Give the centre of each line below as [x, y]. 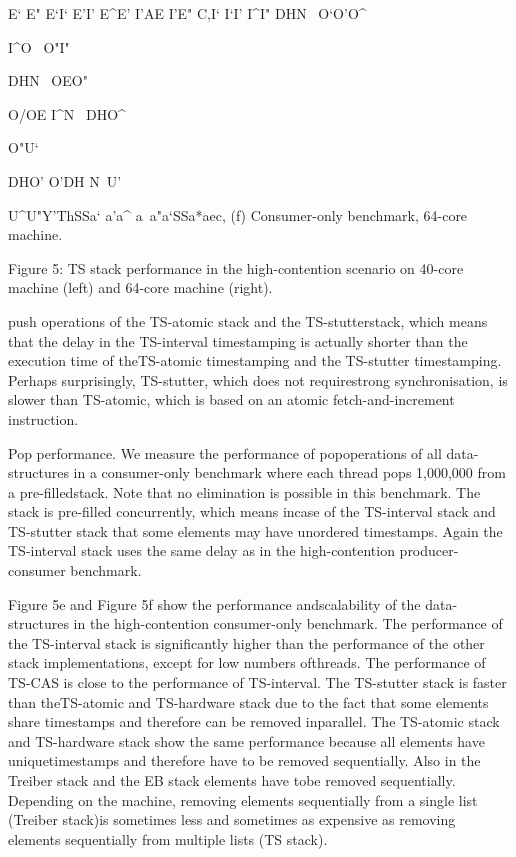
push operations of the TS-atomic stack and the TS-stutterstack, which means [248, 320]
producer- [429, 550]
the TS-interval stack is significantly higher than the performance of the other [246, 642]
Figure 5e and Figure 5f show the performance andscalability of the [214, 603]
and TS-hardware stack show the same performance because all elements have [246, 740]
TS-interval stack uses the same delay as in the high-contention [201, 550]
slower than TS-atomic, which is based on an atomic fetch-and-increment [231, 399]
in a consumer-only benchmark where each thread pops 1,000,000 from [289, 472]
